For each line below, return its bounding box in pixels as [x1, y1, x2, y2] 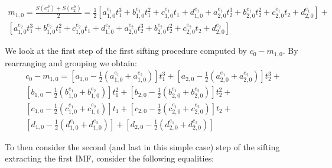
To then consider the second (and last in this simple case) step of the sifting [5, 140, 280, 153]
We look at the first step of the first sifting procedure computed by [5, 44, 247, 57]
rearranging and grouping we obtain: [5, 56, 137, 69]
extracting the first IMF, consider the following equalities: [5, 152, 214, 164]
